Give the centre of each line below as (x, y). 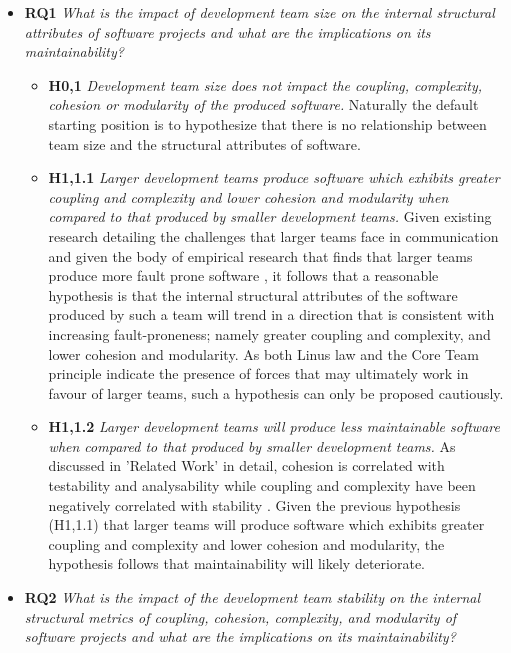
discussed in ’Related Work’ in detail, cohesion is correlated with (246, 465)
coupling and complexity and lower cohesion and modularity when (248, 196)
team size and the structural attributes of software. (204, 143)
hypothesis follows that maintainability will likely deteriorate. (236, 563)
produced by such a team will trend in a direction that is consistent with (271, 314)
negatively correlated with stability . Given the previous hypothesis (254, 504)
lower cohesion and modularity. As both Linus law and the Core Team (263, 353)
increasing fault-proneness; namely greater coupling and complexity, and (269, 333)
